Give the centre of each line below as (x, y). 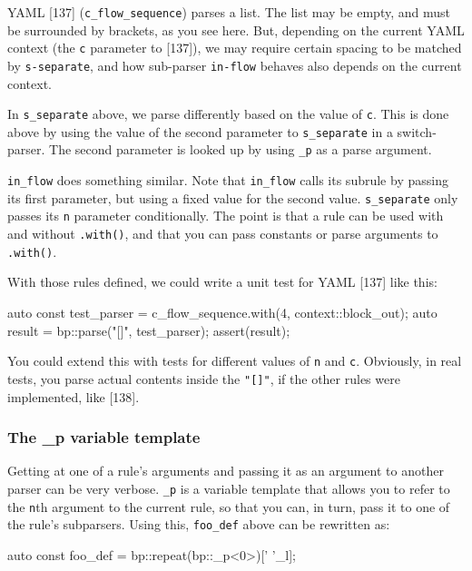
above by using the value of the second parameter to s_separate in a (200, 131)
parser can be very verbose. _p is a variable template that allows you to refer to (229, 488)
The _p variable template (104, 437)
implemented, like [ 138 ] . (74, 396)
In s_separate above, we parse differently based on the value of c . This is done (228, 114)
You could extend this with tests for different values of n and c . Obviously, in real (235, 361)
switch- (417, 131)
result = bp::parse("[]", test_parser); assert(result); (149, 330)
